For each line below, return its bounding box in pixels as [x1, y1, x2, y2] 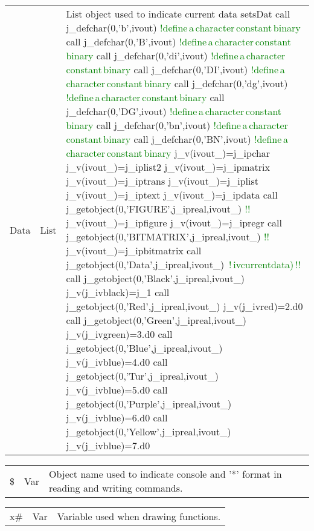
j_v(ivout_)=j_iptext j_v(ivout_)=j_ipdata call [66, 188, 278, 202]
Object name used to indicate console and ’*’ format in [48, 467, 282, 481]
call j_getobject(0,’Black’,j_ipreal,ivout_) [66, 271, 245, 285]
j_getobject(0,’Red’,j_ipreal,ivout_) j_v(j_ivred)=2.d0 [66, 299, 303, 313]
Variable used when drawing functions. [57, 509, 221, 523]
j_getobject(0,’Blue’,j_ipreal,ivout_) [66, 341, 223, 355]
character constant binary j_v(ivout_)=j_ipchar [66, 146, 271, 160]
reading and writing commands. [48, 481, 183, 495]
